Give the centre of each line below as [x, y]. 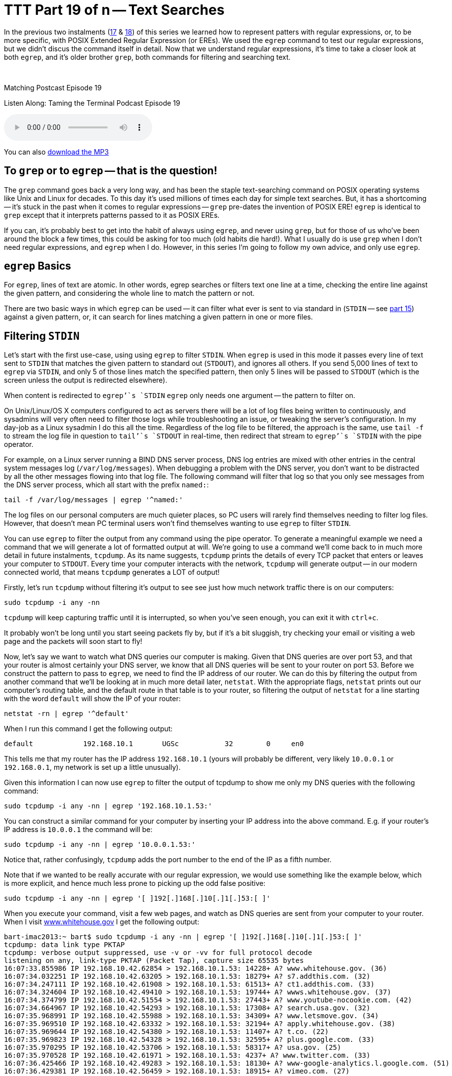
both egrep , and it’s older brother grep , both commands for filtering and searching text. [147, 57]
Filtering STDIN [42, 336]
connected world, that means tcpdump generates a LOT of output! [112, 572]
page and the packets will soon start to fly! [73, 641]
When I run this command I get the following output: [88, 729]
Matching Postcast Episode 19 [53, 87]
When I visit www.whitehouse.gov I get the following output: [102, 922]
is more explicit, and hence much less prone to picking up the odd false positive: [135, 883]
